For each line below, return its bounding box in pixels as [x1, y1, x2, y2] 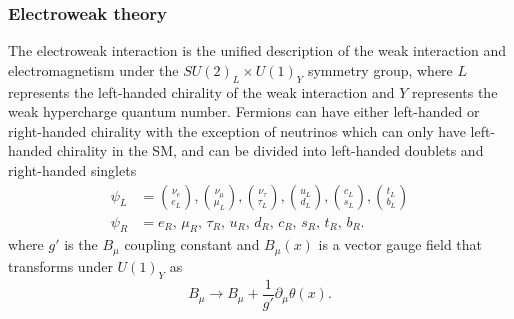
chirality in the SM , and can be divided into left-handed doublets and [57, 140, 484, 161]
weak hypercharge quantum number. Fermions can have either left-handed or [8, 101, 480, 122]
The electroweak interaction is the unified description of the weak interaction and [8, 40, 507, 61]
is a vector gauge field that [318, 234, 483, 255]
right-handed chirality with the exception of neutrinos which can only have [8, 120, 466, 141]
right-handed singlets [8, 159, 137, 180]
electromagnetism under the [8, 59, 179, 80]
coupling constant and [124, 234, 260, 255]
